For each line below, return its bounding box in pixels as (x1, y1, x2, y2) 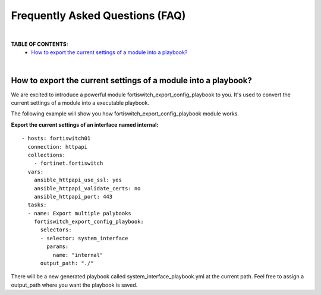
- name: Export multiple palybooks (27, 210, 132, 216)
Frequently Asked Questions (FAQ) (11, 9, 186, 22)
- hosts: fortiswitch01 (21, 135, 91, 142)
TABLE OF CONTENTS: (11, 40, 68, 48)
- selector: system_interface (40, 235, 128, 241)
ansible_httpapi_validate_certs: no (33, 185, 141, 192)
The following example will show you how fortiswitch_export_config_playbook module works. (11, 110, 239, 117)
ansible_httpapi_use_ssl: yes (33, 177, 122, 184)
